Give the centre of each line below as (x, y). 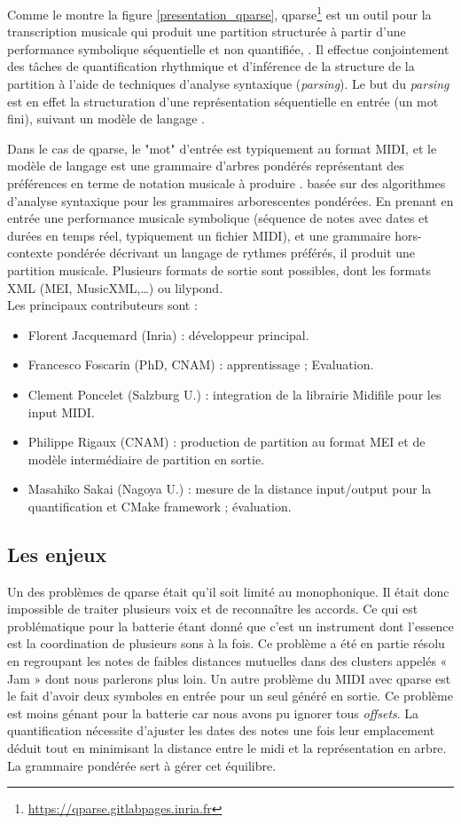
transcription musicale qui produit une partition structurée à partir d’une (207, 32)
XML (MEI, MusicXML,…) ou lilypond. (115, 287)
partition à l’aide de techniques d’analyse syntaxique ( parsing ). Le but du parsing (228, 84)
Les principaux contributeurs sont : (102, 305)
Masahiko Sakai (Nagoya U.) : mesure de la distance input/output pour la (230, 489)
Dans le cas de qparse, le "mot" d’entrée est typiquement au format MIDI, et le (222, 148)
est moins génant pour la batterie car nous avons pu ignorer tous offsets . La (213, 713)
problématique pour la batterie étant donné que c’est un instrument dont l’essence (230, 626)
